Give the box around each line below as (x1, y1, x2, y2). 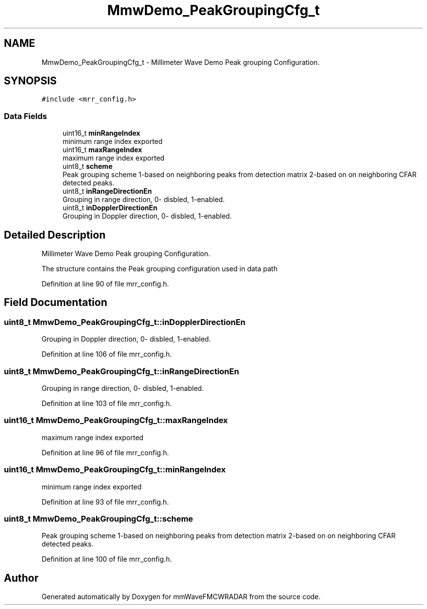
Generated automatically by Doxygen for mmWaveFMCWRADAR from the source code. (41, 592, 321, 601)
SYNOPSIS (4, 75, 57, 87)
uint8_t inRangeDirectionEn (62, 187, 152, 196)
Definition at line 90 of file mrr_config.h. (41, 280, 169, 288)
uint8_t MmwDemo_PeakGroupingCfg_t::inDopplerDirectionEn (4, 317, 246, 327)
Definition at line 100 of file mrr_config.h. (41, 555, 172, 564)
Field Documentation (4, 296, 107, 309)
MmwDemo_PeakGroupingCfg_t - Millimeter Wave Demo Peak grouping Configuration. (41, 58, 320, 66)
